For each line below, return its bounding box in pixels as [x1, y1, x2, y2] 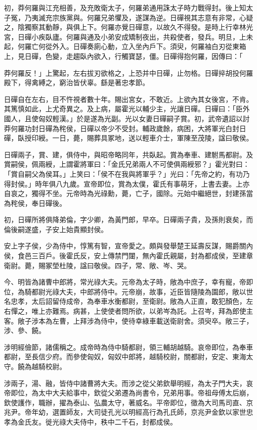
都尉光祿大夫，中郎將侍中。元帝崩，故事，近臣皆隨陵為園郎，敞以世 [31, 286, 253, 296]
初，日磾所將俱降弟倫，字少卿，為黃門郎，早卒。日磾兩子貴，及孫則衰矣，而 [4, 214, 253, 225]
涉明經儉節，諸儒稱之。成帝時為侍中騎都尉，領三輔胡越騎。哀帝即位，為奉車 [4, 341, 253, 352]
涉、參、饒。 [4, 325, 45, 335]
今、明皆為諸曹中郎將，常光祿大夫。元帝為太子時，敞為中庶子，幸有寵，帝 [4, 277, 246, 287]
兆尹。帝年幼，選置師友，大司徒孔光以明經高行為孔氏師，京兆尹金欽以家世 [4, 407, 246, 417]
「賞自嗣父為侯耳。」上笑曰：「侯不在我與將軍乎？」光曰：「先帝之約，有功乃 [4, 168, 250, 179]
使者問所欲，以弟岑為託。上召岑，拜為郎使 [107, 306, 246, 316]
